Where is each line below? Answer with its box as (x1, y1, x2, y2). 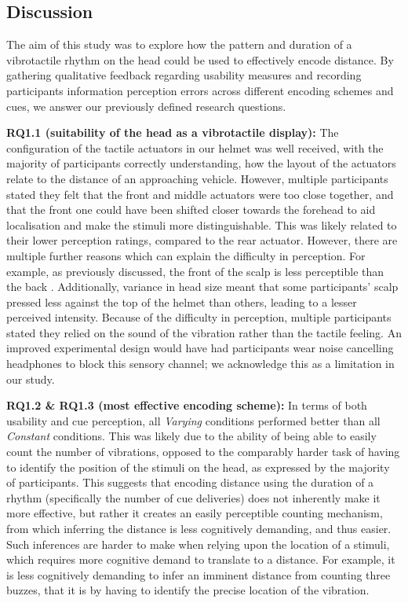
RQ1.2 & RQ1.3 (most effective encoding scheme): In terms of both (6, 397, 367, 414)
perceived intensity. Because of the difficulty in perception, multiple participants (6, 309, 392, 325)
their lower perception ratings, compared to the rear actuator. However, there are (6, 232, 398, 248)
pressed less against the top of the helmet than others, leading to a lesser (6, 293, 357, 310)
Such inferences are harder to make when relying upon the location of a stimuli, (6, 535, 390, 552)
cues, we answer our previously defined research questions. (6, 97, 286, 114)
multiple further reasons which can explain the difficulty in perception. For (6, 247, 366, 263)
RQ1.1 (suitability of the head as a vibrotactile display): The (6, 124, 339, 141)
